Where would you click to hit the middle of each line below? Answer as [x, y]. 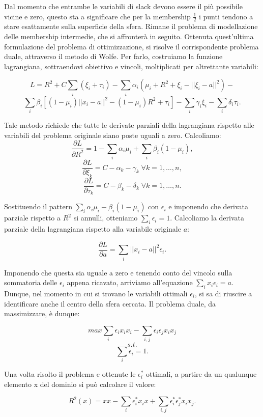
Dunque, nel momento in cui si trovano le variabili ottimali [96, 293]
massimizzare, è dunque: [42, 313]
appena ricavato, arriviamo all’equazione [130, 282]
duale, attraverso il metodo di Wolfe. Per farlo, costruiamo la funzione [113, 56]
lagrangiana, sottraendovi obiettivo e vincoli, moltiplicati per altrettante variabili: [131, 66]
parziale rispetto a [32, 218]
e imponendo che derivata [209, 206]
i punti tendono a [226, 16]
